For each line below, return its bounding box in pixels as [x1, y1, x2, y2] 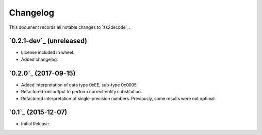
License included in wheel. [21, 50, 75, 55]
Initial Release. [21, 121, 50, 127]
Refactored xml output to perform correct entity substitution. [21, 89, 142, 95]
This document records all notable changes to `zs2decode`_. [9, 24, 131, 30]
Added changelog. [21, 56, 58, 62]
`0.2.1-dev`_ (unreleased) [9, 37, 87, 45]
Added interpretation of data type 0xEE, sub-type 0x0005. [21, 82, 138, 87]
